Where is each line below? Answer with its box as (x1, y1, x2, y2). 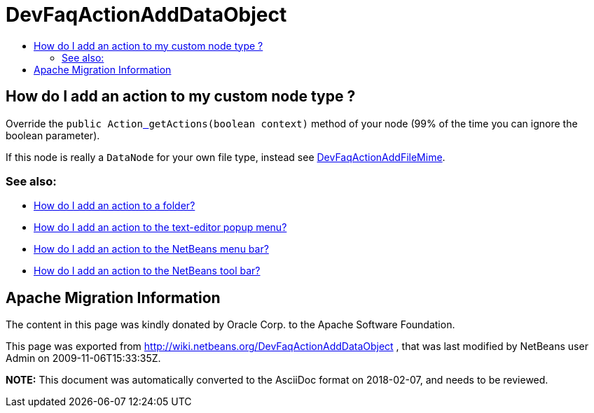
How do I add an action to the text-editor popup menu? (34, 221, 287, 234)
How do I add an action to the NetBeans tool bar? (34, 265, 261, 277)
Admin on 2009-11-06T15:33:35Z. (6, 352, 161, 365)
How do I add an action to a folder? (34, 199, 195, 212)
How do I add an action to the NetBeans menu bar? (34, 243, 269, 255)
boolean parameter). (6, 129, 100, 141)
